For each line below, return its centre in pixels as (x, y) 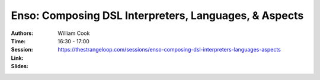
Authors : (22, 33)
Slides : (20, 66)
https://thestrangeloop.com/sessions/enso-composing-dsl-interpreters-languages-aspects (169, 50)
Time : (18, 41)
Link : (17, 58)
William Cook (74, 33)
